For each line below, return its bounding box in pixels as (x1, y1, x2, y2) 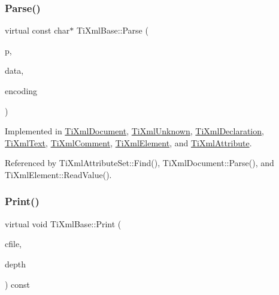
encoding (5, 85, 38, 97)
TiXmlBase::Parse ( (76, 24, 148, 37)
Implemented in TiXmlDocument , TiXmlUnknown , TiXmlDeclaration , (5, 125, 264, 137)
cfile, (5, 237, 22, 250)
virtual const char (5, 24, 70, 37)
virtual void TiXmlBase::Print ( (5, 217, 122, 230)
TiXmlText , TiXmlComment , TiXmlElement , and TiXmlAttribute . (5, 136, 252, 149)
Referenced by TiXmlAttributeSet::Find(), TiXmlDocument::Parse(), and (5, 156, 274, 169)
